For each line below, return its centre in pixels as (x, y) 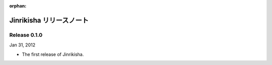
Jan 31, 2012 (22, 45)
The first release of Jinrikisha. (53, 54)
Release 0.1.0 (26, 35)
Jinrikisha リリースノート (49, 20)
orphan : (18, 6)
